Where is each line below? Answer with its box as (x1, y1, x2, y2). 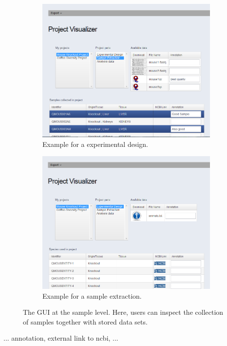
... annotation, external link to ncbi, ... (3, 333, 118, 343)
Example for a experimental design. (42, 139, 148, 149)
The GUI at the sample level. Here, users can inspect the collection (23, 307, 224, 317)
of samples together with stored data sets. (23, 316, 148, 326)
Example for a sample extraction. (42, 290, 142, 301)
